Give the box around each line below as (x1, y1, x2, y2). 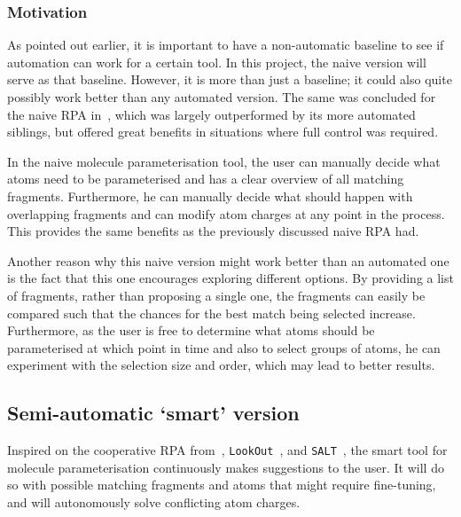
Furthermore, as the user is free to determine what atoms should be (7, 321, 375, 340)
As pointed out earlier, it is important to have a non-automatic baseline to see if (7, 35, 444, 54)
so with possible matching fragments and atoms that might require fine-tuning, (7, 475, 436, 494)
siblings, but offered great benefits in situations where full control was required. (7, 122, 439, 141)
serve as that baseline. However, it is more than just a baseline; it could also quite (7, 70, 452, 89)
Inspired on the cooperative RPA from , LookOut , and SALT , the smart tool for (7, 441, 448, 459)
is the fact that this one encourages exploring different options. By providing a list (7, 269, 454, 287)
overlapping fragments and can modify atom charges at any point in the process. (7, 204, 445, 223)
